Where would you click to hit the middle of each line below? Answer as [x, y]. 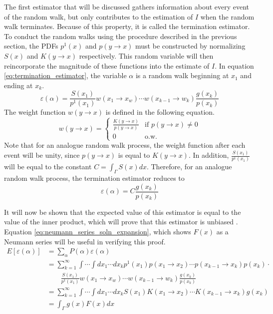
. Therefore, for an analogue [189, 167]
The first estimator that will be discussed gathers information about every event [127, 7]
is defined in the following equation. [160, 112]
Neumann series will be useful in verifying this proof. [85, 241]
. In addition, [209, 155]
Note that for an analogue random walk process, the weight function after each [125, 145]
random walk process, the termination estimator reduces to [94, 178]
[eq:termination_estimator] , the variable [65, 75]
